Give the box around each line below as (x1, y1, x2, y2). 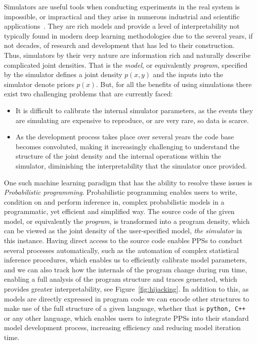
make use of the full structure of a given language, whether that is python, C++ (4, 303, 246, 313)
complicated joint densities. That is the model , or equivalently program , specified (4, 59, 248, 70)
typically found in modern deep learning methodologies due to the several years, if (4, 30, 253, 41)
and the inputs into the (153, 69, 223, 80)
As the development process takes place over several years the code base (15, 131, 234, 142)
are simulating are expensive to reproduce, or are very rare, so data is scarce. (15, 115, 249, 125)
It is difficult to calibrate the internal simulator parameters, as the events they (15, 105, 253, 115)
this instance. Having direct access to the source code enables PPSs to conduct (4, 235, 243, 246)
